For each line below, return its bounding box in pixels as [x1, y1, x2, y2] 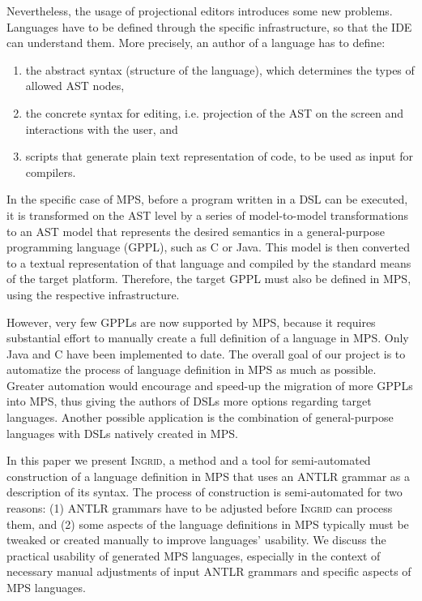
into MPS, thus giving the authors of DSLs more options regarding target [6, 393, 372, 410]
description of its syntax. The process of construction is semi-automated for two [6, 483, 403, 500]
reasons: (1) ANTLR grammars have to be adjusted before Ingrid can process [6, 500, 393, 517]
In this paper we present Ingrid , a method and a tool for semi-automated [6, 452, 371, 469]
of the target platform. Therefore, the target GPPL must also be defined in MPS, [6, 270, 411, 287]
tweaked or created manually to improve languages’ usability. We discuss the [6, 531, 386, 548]
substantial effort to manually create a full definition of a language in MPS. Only [6, 329, 409, 346]
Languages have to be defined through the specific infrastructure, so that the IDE [6, 18, 412, 35]
